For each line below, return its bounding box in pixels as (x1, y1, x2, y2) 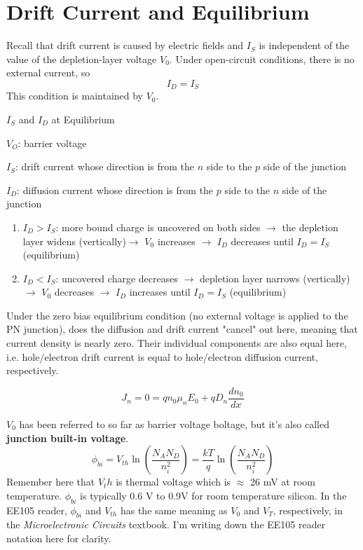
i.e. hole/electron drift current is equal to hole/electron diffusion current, (6, 349, 318, 364)
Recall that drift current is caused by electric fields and (6, 38, 244, 53)
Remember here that (6, 474, 95, 489)
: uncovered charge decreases (55, 270, 178, 285)
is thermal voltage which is (116, 474, 231, 489)
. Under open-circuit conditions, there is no (169, 51, 355, 66)
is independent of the (259, 38, 350, 53)
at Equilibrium (51, 111, 115, 126)
